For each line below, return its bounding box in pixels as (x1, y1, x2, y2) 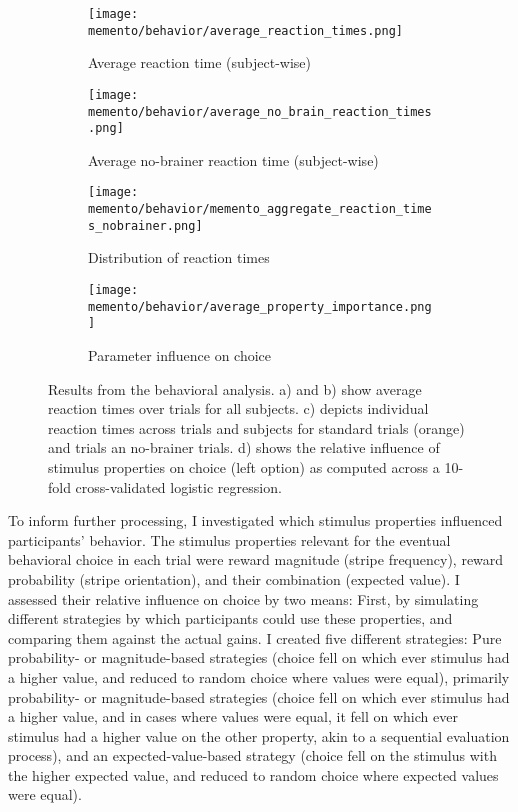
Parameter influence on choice (88, 345, 272, 365)
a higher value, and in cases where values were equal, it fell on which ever (8, 706, 458, 727)
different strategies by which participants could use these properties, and (8, 608, 453, 629)
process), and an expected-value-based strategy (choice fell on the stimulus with (8, 745, 497, 766)
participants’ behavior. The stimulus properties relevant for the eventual (8, 529, 451, 550)
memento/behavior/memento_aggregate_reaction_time (88, 202, 432, 217)
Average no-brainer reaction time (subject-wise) (88, 149, 379, 170)
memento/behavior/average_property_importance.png (88, 299, 432, 314)
